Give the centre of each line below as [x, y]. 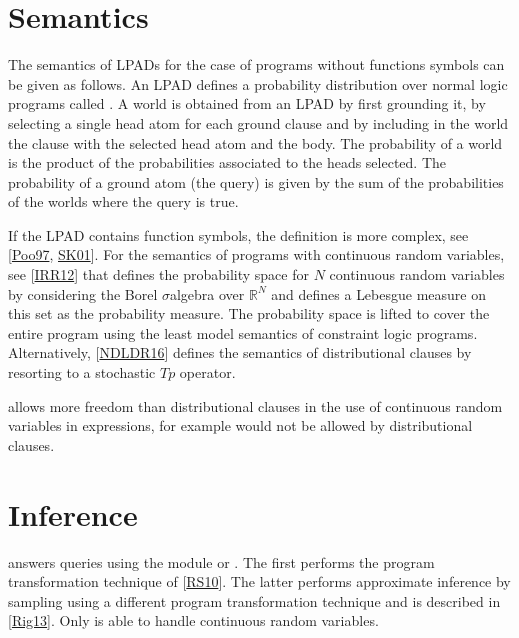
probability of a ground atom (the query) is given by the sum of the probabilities [256, 181]
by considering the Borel [83, 293]
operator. [207, 372]
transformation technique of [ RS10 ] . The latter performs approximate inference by [259, 581]
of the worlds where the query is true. [123, 201]
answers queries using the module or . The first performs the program [221, 561]
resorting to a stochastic [82, 372]
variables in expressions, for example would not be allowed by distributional [240, 425]
